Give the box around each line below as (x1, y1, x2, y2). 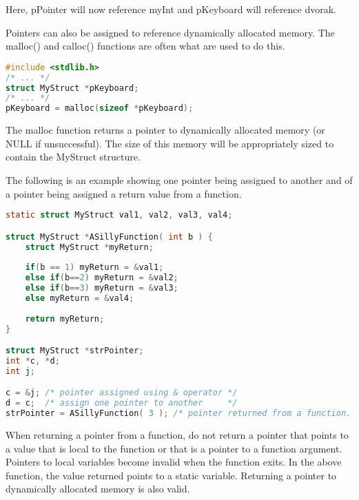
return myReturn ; (25, 313, 105, 324)
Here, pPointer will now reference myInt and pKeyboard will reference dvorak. (6, 2, 337, 16)
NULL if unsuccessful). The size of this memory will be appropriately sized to (6, 136, 334, 150)
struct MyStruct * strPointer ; (6, 346, 144, 356)
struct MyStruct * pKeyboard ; (6, 83, 139, 93)
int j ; (6, 366, 35, 376)
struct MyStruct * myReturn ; (25, 242, 154, 252)
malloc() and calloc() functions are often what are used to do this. (6, 39, 285, 53)
